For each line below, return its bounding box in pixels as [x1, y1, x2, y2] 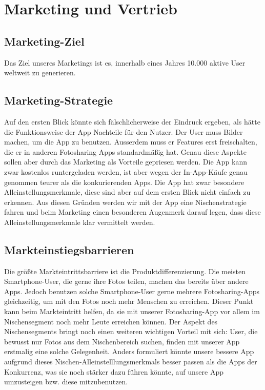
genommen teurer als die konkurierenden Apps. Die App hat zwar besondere [4, 176, 244, 187]
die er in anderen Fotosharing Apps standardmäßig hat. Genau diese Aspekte [4, 146, 247, 157]
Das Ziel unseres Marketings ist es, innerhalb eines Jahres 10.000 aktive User [4, 57, 246, 68]
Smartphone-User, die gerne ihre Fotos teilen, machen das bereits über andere [4, 276, 249, 286]
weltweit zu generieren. [4, 67, 76, 78]
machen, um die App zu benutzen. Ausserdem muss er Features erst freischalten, [4, 136, 257, 147]
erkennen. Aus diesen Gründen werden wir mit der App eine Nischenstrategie [4, 196, 247, 207]
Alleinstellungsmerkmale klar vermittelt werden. [4, 216, 155, 227]
